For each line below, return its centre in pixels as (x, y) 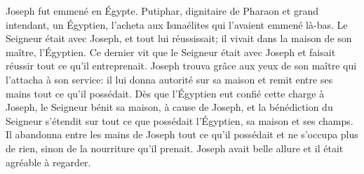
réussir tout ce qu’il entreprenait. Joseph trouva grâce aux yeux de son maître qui (181, 66)
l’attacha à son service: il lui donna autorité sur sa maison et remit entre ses (169, 79)
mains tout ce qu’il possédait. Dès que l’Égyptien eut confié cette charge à (165, 93)
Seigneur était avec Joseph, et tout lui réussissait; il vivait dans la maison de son (179, 38)
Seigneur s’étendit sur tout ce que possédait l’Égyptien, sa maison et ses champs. (180, 120)
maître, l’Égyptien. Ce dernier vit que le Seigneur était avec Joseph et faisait (171, 52)
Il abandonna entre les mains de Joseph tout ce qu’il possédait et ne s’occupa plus (182, 134)
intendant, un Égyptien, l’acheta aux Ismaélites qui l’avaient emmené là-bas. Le (177, 24)
